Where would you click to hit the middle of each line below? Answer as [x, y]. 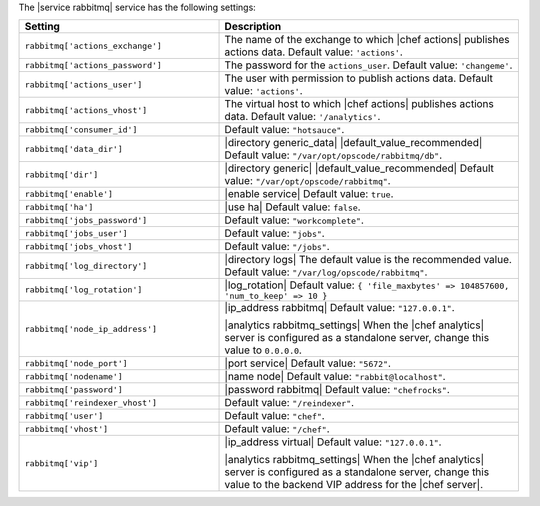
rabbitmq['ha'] [59, 206]
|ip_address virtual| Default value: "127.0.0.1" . [333, 442]
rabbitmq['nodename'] [74, 376]
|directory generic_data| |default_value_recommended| [353, 143]
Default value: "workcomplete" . [294, 220]
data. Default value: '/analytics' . [302, 117]
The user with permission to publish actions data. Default [359, 78]
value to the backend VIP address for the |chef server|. [354, 485]
